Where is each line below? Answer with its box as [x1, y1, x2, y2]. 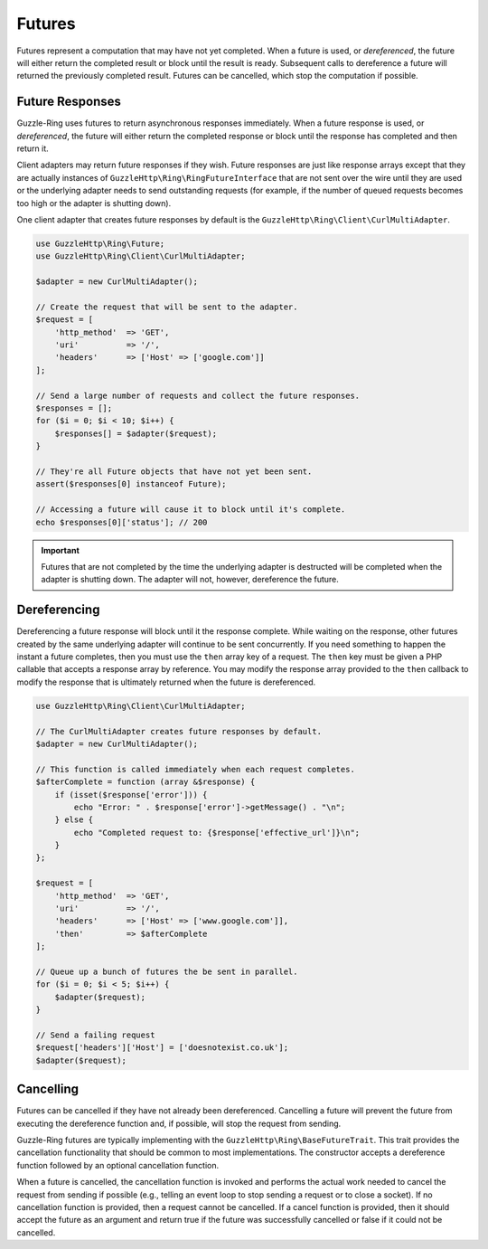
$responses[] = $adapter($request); [54, 428, 217, 439]
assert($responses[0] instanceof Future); [35, 479, 227, 489]
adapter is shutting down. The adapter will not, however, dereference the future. [41, 574, 339, 585]
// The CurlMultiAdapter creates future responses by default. [35, 726, 323, 736]
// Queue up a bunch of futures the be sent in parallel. [35, 966, 298, 977]
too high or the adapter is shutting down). [16, 197, 172, 208]
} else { [54, 815, 94, 825]
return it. [16, 143, 49, 154]
